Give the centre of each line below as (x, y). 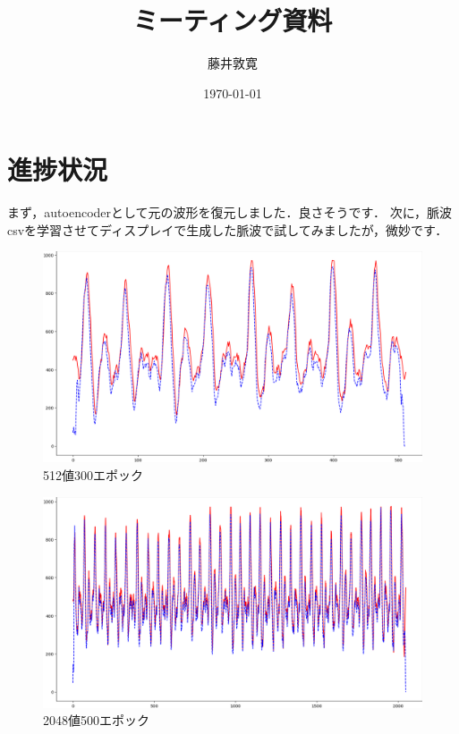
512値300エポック (93, 475)
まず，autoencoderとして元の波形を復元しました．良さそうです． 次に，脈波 (229, 212)
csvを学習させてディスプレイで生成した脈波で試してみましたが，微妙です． (228, 229)
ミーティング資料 (233, 20)
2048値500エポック (96, 720)
